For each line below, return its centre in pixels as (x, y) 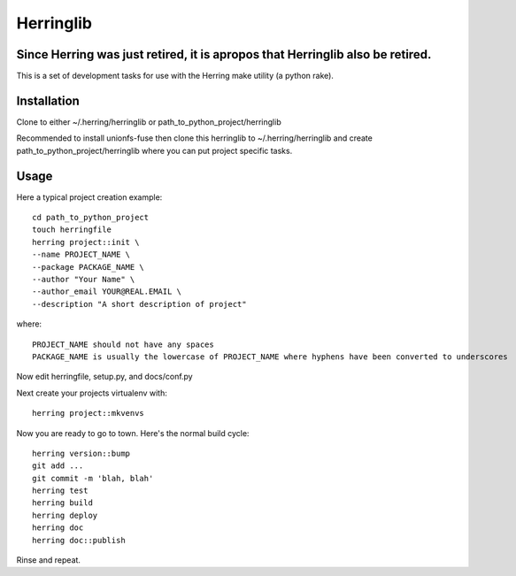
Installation (48, 100)
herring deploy (65, 515)
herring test (60, 491)
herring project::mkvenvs (89, 413)
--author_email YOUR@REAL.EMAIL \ (107, 292)
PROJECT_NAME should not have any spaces (123, 344)
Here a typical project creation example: (89, 197)
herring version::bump (81, 453)
